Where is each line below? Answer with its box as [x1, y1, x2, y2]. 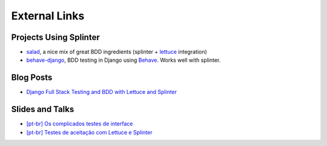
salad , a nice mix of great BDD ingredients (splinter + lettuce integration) [26, 48, 207, 56]
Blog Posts [11, 73, 53, 83]
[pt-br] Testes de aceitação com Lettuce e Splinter [26, 128, 153, 136]
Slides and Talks [11, 104, 74, 114]
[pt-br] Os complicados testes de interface [26, 120, 133, 127]
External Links [11, 9, 85, 22]
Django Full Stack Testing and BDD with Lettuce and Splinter [26, 88, 177, 96]
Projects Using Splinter [11, 32, 100, 42]
